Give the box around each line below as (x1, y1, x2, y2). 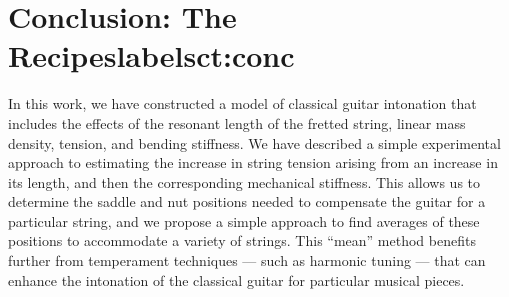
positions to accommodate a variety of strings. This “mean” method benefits (8, 230, 476, 251)
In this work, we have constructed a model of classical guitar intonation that (8, 93, 477, 114)
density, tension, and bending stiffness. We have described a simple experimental (8, 132, 501, 153)
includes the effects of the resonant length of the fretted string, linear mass (8, 112, 466, 133)
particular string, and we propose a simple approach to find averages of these (8, 210, 480, 231)
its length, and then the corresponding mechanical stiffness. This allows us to (8, 171, 481, 192)
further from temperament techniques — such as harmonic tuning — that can (8, 250, 486, 271)
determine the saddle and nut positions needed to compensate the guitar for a (8, 191, 486, 212)
